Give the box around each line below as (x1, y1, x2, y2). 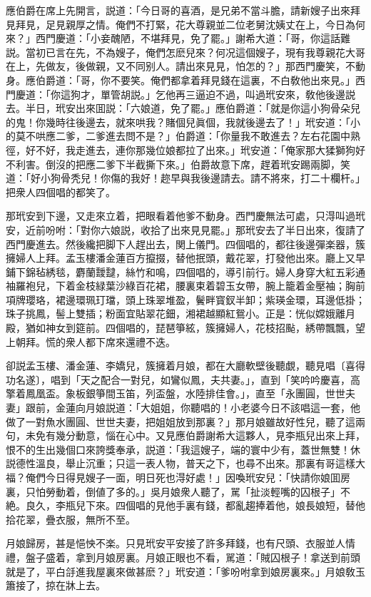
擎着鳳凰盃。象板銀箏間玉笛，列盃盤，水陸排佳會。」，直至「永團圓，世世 (6, 386, 345, 401)
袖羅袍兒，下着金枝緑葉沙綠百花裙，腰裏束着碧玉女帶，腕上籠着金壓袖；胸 (6, 278, 355, 293)
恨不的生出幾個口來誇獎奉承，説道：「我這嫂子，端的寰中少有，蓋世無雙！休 (6, 442, 360, 456)
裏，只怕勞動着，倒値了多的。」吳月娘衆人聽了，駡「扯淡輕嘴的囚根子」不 (6, 484, 350, 499)
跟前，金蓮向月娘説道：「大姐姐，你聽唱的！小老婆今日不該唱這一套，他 (25, 400, 360, 415)
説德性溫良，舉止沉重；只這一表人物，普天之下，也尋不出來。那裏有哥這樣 (6, 456, 355, 471)
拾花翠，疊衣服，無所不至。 (6, 511, 136, 526)
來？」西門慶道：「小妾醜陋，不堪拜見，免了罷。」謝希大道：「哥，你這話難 (6, 31, 350, 46)
